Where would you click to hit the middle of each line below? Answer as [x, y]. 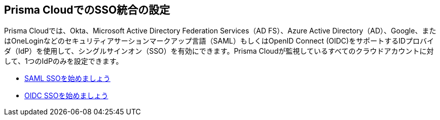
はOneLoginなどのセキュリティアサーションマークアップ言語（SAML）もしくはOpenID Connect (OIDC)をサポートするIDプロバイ [219, 41]
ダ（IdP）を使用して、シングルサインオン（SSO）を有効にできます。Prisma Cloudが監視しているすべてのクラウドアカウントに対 [219, 51]
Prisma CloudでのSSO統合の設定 [87, 10]
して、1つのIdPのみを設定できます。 [64, 61]
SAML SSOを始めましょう [67, 78]
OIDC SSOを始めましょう [66, 96]
